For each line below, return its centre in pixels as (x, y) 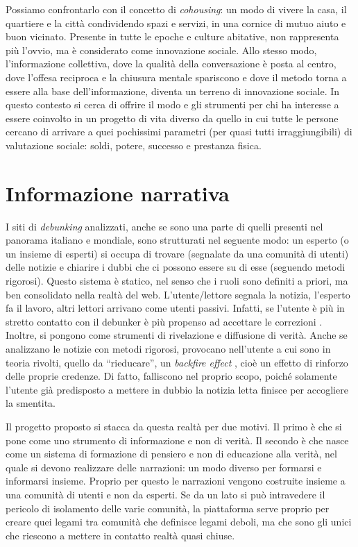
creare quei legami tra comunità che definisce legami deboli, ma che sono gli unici (179, 522)
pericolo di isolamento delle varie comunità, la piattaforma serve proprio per (168, 508)
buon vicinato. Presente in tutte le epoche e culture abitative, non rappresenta (172, 36)
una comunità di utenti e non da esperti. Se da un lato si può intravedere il (165, 494)
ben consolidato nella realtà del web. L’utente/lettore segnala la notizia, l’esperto (178, 294)
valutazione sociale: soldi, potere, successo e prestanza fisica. (134, 145)
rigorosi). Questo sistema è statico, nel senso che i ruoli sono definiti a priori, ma (177, 281)
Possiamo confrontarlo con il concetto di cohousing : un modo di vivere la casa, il (176, 9)
